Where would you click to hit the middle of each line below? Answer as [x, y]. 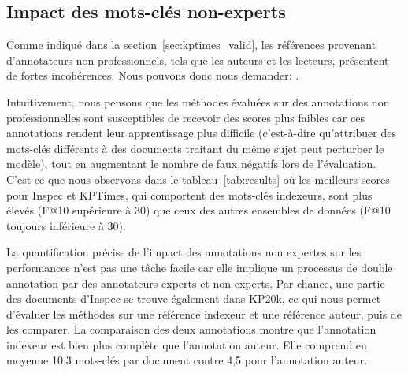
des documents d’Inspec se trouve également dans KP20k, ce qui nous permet [194, 298]
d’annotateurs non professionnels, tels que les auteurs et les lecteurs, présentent [198, 60]
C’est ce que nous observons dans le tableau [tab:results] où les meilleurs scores [198, 179]
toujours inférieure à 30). [66, 225]
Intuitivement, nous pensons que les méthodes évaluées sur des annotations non [198, 101]
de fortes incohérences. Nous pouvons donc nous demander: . [153, 75]
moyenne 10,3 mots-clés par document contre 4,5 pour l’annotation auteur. [187, 360]
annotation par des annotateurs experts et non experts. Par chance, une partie [196, 283]
